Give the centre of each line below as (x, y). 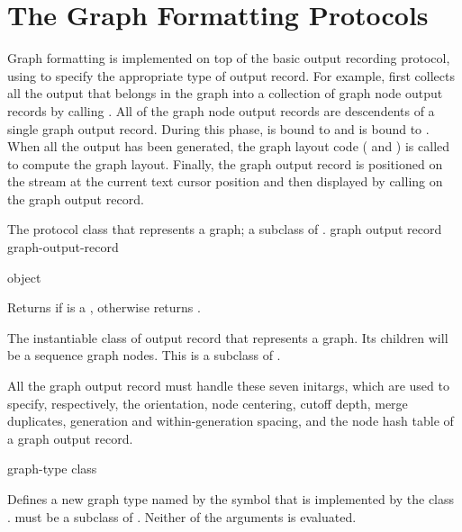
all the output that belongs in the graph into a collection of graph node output (225, 93)
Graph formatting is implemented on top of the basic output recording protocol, (229, 58)
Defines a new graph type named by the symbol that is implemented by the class (231, 499)
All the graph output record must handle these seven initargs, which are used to (228, 386)
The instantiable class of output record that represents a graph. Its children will (228, 337)
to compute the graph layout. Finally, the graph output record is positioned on (225, 163)
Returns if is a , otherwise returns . (104, 307)
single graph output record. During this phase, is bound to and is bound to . (218, 128)
